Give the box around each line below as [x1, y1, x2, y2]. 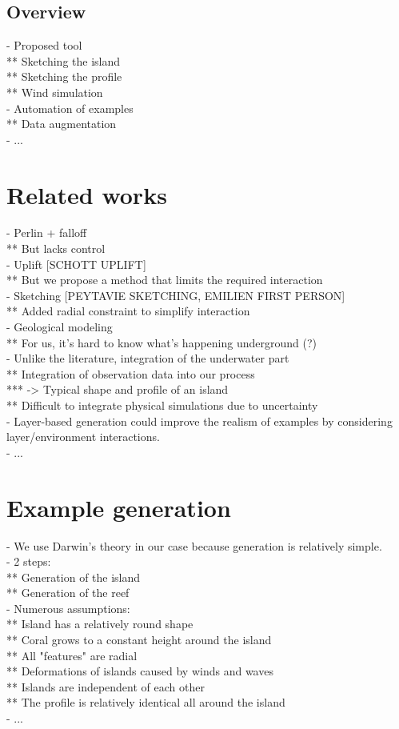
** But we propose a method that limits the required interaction [6, 271, 323, 288]
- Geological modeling [6, 318, 113, 335]
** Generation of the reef [6, 584, 130, 601]
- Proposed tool [6, 37, 82, 54]
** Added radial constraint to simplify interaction [6, 302, 250, 319]
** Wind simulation [6, 83, 103, 100]
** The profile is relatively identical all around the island [6, 694, 285, 711]
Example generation [6, 491, 231, 523]
